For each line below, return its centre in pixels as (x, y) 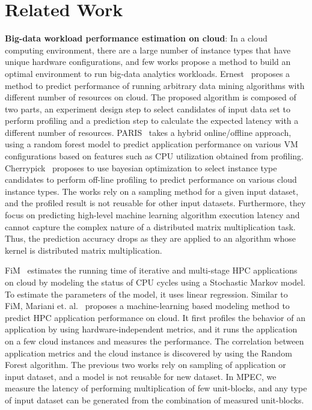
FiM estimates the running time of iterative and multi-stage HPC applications (151, 270)
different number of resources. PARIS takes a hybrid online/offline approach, (148, 132)
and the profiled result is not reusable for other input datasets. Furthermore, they (155, 203)
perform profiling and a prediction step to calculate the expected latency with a (152, 121)
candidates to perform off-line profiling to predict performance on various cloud (151, 179)
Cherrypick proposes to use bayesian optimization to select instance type (141, 167)
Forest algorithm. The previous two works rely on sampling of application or (145, 365)
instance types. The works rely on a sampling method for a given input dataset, (152, 191)
